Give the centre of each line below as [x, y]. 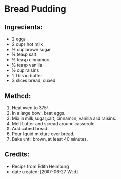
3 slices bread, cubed [34, 80]
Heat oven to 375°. [30, 108]
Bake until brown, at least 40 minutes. [50, 139]
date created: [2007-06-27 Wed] [45, 171]
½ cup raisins [25, 70]
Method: [18, 96]
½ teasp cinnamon [30, 60]
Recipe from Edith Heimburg [40, 166]
